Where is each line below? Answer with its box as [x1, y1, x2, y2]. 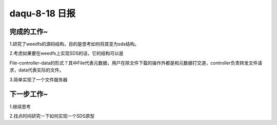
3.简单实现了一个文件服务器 [9, 76, 68, 82]
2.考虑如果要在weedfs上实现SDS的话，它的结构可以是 [9, 50, 124, 57]
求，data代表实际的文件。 [9, 67, 64, 73]
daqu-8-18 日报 [9, 8, 76, 19]
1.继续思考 [9, 103, 31, 110]
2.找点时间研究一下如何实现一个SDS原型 [9, 113, 95, 119]
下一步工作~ [9, 90, 48, 99]
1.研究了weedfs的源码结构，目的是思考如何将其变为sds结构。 [9, 41, 140, 47]
